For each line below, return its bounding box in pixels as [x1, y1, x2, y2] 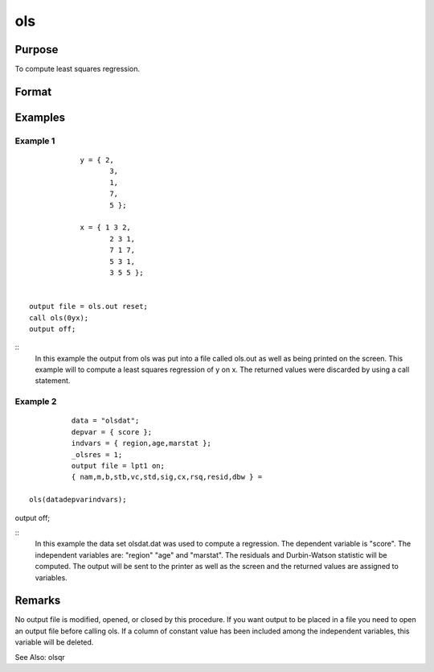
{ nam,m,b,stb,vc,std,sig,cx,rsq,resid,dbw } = [71, 472, 263, 482]
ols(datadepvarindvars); [29, 495, 127, 505]
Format [14, 85, 52, 98]
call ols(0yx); [29, 313, 89, 322]
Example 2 [14, 396, 57, 407]
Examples [14, 110, 66, 124]
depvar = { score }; [71, 427, 153, 436]
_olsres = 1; [71, 450, 123, 459]
